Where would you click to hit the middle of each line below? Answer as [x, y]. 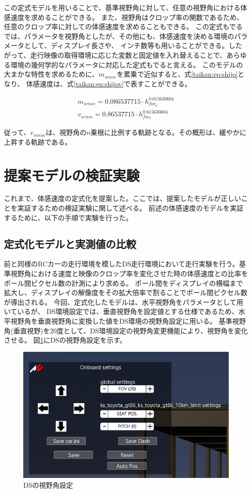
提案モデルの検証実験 [72, 175]
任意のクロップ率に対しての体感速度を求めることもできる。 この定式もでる [123, 26]
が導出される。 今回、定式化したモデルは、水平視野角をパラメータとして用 [124, 302]
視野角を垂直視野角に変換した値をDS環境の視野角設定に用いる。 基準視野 [128, 320]
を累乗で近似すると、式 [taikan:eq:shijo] [177, 74]
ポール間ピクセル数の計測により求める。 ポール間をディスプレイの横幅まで [124, 283]
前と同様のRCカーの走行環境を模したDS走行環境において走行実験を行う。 [122, 264]
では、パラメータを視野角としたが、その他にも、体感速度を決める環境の [119, 36]
